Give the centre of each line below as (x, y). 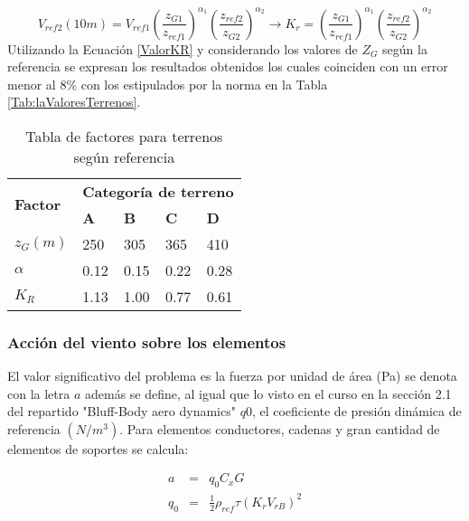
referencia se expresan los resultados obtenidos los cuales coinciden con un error (228, 66)
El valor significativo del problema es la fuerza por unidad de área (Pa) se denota (232, 376)
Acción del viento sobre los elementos (147, 341)
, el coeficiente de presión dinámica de (356, 411)
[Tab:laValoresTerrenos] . (74, 102)
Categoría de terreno (158, 191)
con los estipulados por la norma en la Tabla (204, 84)
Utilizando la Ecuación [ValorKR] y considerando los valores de (183, 48)
